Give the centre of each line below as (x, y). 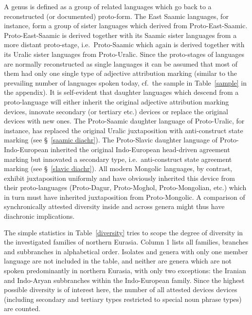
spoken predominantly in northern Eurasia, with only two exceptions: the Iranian (125, 271)
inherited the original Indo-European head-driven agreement (140, 149)
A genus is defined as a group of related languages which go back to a (108, 6)
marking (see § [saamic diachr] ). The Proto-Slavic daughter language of (111, 140)
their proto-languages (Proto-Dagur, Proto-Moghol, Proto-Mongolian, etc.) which (125, 187)
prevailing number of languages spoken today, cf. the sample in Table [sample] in (125, 82)
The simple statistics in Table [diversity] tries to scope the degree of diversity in (124, 232)
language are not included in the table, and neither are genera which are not (118, 261)
